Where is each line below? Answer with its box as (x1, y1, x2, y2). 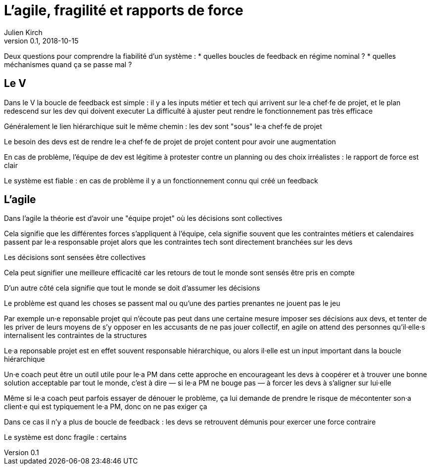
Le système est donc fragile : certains (4, 433, 127, 442)
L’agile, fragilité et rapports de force (4, 2, 243, 19)
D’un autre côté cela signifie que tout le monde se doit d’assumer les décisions (4, 284, 260, 293)
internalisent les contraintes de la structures (4, 331, 147, 340)
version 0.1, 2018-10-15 (4, 36, 79, 45)
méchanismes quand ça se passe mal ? (4, 60, 132, 69)
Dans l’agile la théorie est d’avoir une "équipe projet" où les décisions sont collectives (4, 214, 283, 223)
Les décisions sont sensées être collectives (4, 253, 146, 262)
